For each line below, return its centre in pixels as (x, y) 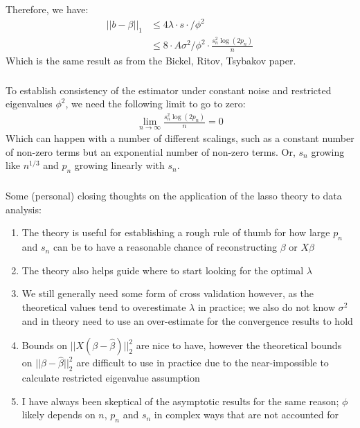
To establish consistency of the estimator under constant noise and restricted (169, 90)
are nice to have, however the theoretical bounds (239, 345)
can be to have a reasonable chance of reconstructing (165, 247)
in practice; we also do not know (266, 306)
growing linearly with (119, 165)
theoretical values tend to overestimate (104, 306)
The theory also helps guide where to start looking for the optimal (163, 270)
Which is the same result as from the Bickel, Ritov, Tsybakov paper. (151, 61)
